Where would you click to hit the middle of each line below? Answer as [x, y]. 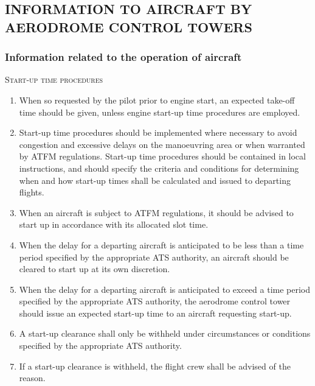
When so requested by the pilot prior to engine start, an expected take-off [157, 100]
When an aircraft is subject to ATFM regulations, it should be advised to [156, 212]
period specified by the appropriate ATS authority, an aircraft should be [154, 257]
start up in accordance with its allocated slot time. [114, 224]
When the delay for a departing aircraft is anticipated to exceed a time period [165, 289]
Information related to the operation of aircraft [123, 57]
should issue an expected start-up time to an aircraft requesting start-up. [155, 313]
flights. [32, 192]
